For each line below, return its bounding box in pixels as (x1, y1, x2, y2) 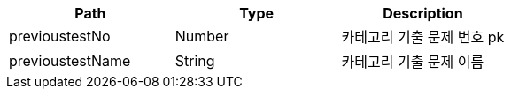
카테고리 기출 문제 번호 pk (341, 28, 505, 46)
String (174, 52, 215, 70)
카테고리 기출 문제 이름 (341, 53, 484, 70)
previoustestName (9, 52, 131, 70)
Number (174, 27, 229, 45)
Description (383, 4, 463, 22)
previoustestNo (9, 27, 111, 45)
